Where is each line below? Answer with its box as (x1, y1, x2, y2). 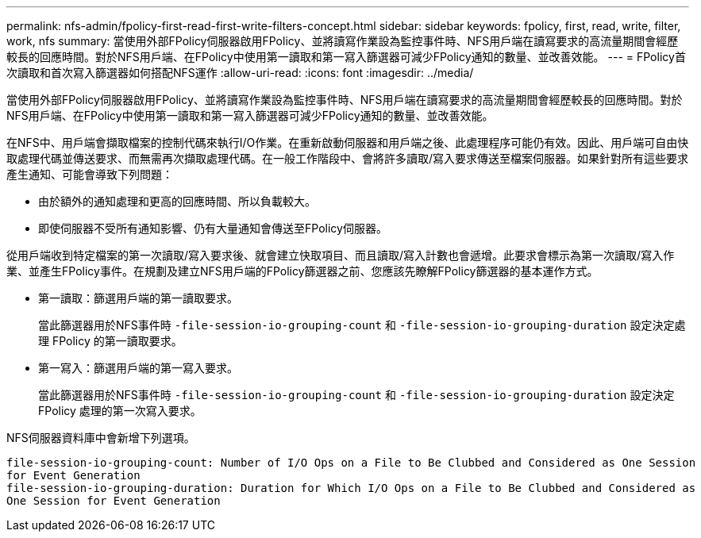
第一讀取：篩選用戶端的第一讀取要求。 (38, 291, 238, 305)
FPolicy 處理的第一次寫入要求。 (38, 404, 202, 417)
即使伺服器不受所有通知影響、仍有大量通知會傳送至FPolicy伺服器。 (38, 221, 387, 235)
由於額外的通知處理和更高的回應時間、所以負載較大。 (38, 194, 316, 208)
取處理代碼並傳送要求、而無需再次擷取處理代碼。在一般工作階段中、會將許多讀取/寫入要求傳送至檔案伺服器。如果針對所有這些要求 (6, 152, 689, 165)
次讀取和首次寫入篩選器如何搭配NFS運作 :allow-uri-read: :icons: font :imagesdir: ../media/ (6, 66, 474, 79)
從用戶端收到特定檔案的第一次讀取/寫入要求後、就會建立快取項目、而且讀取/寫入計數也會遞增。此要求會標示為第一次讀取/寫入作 (6, 248, 675, 262)
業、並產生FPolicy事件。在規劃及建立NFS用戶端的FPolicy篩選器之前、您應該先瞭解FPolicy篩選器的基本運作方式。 (6, 264, 599, 278)
